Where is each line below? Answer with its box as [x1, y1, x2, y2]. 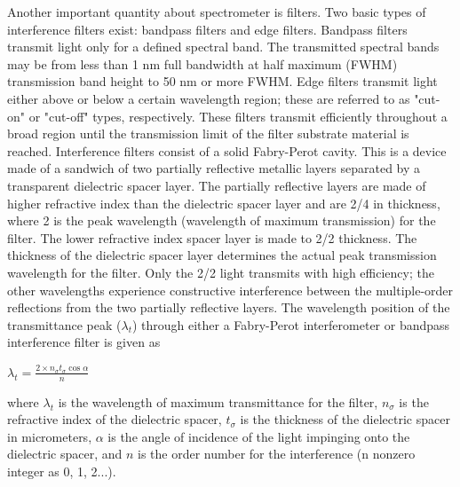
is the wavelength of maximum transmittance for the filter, [58, 392, 378, 411]
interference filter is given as [7, 333, 161, 351]
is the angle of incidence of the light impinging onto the [107, 427, 410, 445]
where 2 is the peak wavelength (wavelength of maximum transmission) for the [7, 211, 436, 230]
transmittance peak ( [7, 315, 122, 334]
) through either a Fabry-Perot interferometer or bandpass [131, 315, 450, 334]
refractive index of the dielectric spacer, [7, 410, 222, 428]
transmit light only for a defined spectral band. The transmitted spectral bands [7, 37, 440, 56]
